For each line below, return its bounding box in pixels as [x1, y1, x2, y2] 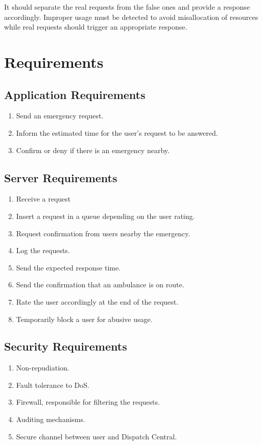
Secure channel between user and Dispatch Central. [16, 431, 177, 441]
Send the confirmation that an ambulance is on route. [16, 279, 184, 290]
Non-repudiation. [16, 362, 69, 373]
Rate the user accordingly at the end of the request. [16, 296, 179, 307]
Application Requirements [4, 86, 146, 102]
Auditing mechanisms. [16, 414, 85, 425]
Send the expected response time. [16, 262, 121, 273]
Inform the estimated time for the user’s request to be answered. [16, 127, 218, 138]
